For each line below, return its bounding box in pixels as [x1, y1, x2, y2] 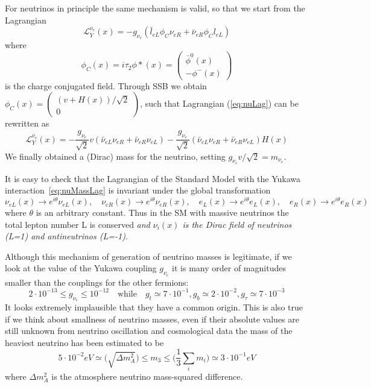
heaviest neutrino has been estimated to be [5, 336, 164, 348]
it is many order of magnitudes [172, 262, 286, 274]
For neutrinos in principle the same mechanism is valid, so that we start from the [5, 2, 305, 14]
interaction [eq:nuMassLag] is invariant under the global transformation [5, 184, 271, 197]
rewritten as [5, 117, 49, 130]
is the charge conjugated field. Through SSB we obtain [5, 79, 207, 92]
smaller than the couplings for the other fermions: [5, 275, 189, 288]
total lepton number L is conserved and [5, 218, 150, 230]
